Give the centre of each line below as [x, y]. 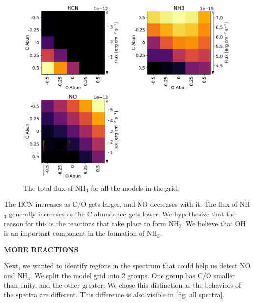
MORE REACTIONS [41, 249]
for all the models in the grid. [135, 187]
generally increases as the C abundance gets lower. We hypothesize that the [122, 214]
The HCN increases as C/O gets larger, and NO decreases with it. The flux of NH [127, 204]
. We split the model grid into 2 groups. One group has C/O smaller [133, 275]
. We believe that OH [214, 223]
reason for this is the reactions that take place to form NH [92, 223]
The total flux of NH [55, 187]
